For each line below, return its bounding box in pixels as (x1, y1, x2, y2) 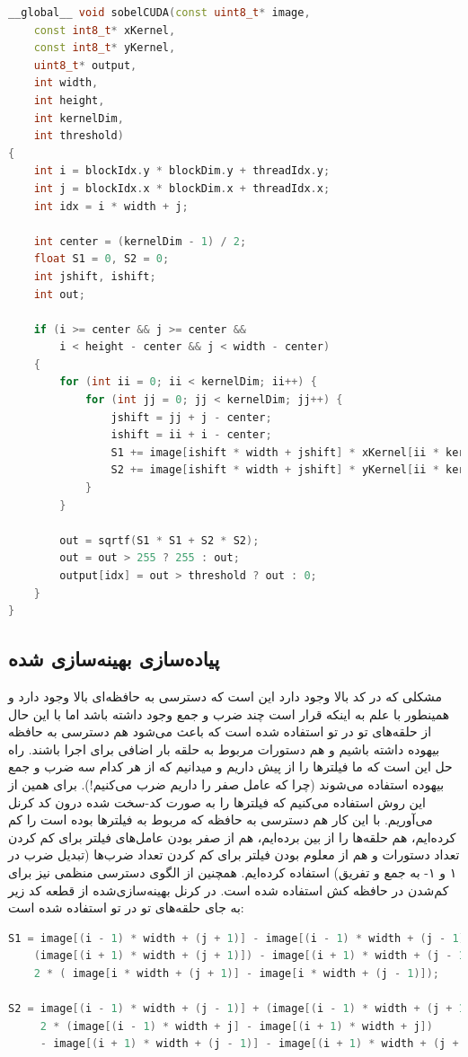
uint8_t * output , (33, 58, 137, 72)
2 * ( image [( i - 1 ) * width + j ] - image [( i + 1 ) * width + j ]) (40, 1019, 433, 1033)
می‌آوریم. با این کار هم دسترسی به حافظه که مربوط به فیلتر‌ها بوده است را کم (8, 810, 433, 829)
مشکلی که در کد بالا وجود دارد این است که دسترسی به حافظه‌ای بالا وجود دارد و (8, 686, 442, 705)
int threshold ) (33, 129, 124, 143)
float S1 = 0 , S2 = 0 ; (33, 252, 170, 266)
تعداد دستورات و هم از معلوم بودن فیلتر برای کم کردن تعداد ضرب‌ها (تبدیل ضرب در (8, 845, 460, 864)
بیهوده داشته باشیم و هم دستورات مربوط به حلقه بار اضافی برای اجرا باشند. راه (8, 739, 440, 758)
